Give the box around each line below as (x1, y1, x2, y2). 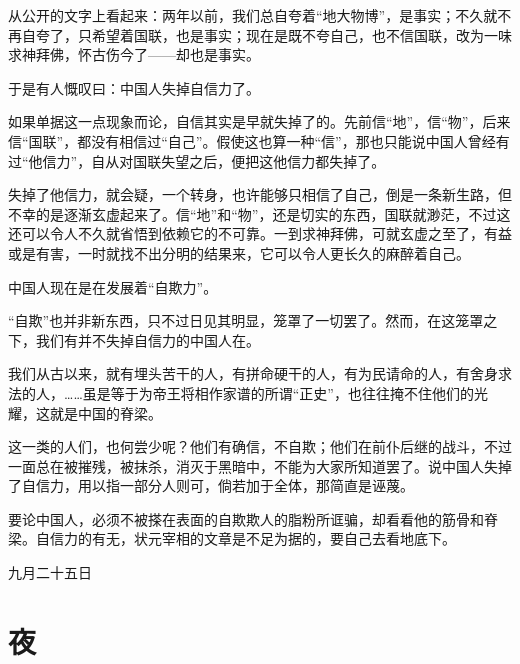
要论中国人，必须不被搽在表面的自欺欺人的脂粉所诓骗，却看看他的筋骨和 (8, 508, 484, 529)
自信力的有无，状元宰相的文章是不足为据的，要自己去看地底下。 (35, 528, 456, 549)
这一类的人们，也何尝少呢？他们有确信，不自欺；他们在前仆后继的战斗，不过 (8, 436, 512, 457)
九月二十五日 (8, 562, 92, 583)
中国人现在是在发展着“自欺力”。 (8, 276, 218, 297)
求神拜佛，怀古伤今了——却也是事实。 (8, 44, 260, 65)
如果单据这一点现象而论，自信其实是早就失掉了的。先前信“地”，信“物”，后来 (8, 111, 511, 132)
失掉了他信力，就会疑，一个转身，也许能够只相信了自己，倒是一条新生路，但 (8, 184, 512, 205)
